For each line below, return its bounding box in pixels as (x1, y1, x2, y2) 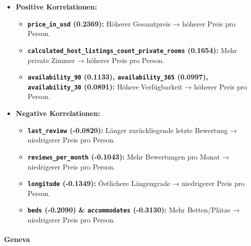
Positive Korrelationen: (15, 1, 97, 11)
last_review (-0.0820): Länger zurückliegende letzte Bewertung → (27, 124, 237, 135)
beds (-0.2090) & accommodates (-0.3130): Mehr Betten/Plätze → (27, 204, 240, 215)
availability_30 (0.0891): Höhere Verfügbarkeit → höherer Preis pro (27, 81, 248, 91)
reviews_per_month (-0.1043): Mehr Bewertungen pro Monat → (27, 151, 230, 161)
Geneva (4, 234, 30, 244)
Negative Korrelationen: (15, 108, 100, 118)
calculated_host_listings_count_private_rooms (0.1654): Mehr (27, 44, 237, 55)
